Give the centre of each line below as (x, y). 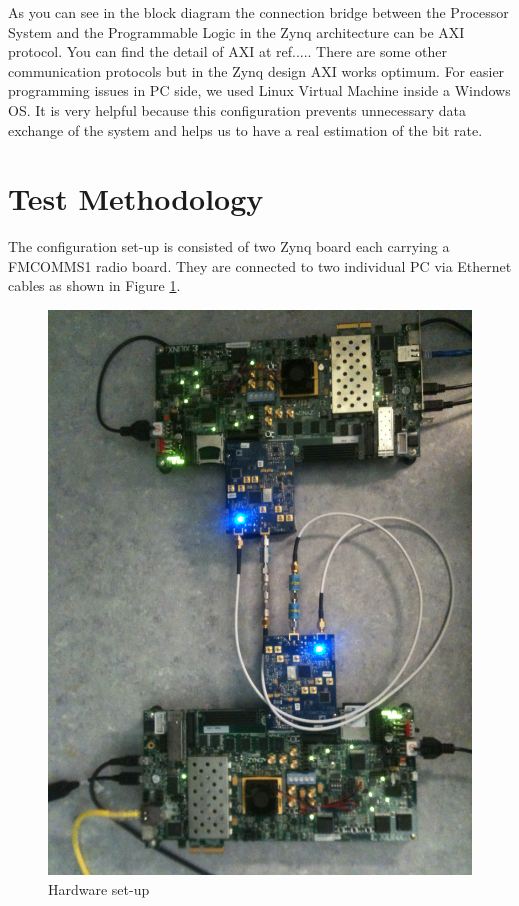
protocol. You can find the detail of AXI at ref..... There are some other (227, 51)
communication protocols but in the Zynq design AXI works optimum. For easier (256, 70)
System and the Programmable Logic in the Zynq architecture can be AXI (236, 31)
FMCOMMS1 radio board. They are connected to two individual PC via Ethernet (260, 265)
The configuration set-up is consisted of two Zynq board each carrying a (229, 246)
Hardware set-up (99, 888)
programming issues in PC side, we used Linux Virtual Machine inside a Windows (259, 90)
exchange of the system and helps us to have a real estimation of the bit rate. (245, 129)
